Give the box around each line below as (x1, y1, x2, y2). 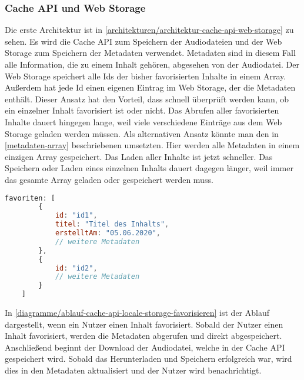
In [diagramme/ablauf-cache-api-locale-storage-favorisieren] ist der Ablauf (5, 306, 269, 319)
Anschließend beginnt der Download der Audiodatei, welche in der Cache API (5, 341, 285, 353)
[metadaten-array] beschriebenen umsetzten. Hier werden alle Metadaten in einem (5, 139, 300, 151)
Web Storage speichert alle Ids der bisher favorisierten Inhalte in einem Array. (5, 69, 286, 82)
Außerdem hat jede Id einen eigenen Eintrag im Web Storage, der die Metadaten (5, 81, 296, 94)
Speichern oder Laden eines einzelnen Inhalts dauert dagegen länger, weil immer (5, 162, 293, 174)
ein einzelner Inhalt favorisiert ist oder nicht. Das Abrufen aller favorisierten (5, 104, 279, 116)
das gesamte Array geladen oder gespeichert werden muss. (5, 173, 213, 185)
